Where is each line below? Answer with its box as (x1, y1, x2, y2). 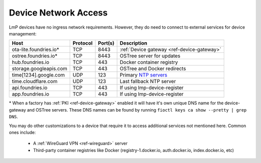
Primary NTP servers (119, 72, 168, 79)
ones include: (9, 129, 36, 135)
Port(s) (98, 40, 115, 47)
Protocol (72, 40, 93, 47)
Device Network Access (9, 7, 108, 18)
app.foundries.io (12, 91, 49, 98)
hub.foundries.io (12, 59, 49, 65)
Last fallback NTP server (119, 78, 176, 85)
